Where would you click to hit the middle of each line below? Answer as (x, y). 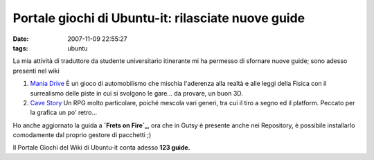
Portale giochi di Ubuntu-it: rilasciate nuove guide (159, 18)
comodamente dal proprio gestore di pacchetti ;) (82, 135)
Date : (21, 39)
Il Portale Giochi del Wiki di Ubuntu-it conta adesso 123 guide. (101, 148)
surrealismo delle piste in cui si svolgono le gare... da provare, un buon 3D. (137, 93)
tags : (20, 48)
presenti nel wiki (36, 71)
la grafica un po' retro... (64, 113)
